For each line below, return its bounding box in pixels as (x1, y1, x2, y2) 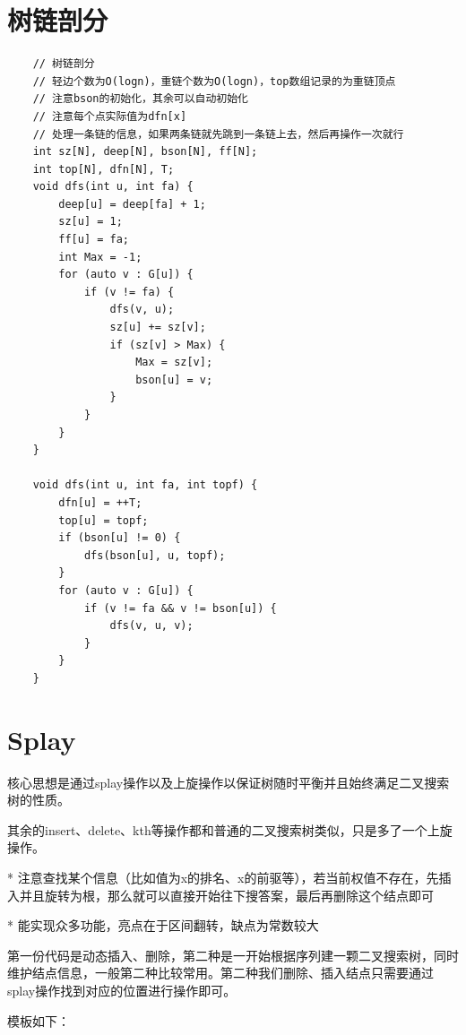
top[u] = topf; (58, 513, 149, 527)
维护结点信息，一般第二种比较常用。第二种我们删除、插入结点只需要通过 (7, 963, 434, 982)
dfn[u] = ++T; (58, 496, 142, 509)
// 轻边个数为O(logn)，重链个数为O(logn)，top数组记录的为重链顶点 (32, 74, 396, 88)
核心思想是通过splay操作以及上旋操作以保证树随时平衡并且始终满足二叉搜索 (7, 772, 450, 791)
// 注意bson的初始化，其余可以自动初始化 (32, 92, 249, 106)
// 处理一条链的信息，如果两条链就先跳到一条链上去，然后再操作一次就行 (32, 127, 404, 141)
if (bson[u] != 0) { (58, 531, 181, 545)
